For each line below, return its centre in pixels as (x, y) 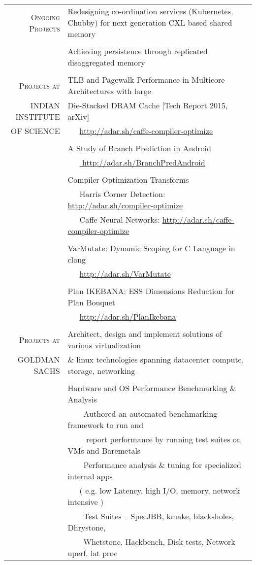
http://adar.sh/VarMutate (125, 274)
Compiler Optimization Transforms (128, 180)
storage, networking (101, 371)
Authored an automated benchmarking (150, 414)
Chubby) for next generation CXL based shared (150, 22)
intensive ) (86, 502)
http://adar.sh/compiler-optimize (125, 205)
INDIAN (45, 105)
